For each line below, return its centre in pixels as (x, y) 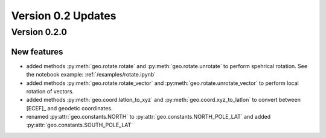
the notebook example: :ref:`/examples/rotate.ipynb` (91, 75)
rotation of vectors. (50, 91)
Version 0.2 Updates (64, 16)
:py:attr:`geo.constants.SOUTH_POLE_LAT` (80, 125)
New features (37, 52)
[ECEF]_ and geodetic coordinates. (69, 108)
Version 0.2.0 (39, 32)
